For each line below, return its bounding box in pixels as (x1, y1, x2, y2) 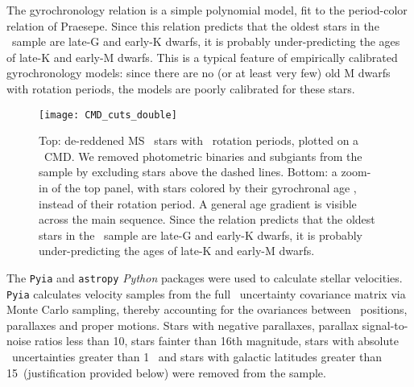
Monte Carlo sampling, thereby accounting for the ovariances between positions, (6, 301, 408, 318)
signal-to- (362, 316, 408, 333)
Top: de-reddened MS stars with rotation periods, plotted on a (39, 132, 359, 149)
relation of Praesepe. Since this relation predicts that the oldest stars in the (6, 17, 379, 34)
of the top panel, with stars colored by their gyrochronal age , (52, 179, 357, 196)
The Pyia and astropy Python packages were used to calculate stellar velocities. (6, 269, 403, 286)
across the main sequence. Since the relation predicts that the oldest (39, 211, 375, 228)
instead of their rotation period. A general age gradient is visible (39, 195, 357, 212)
